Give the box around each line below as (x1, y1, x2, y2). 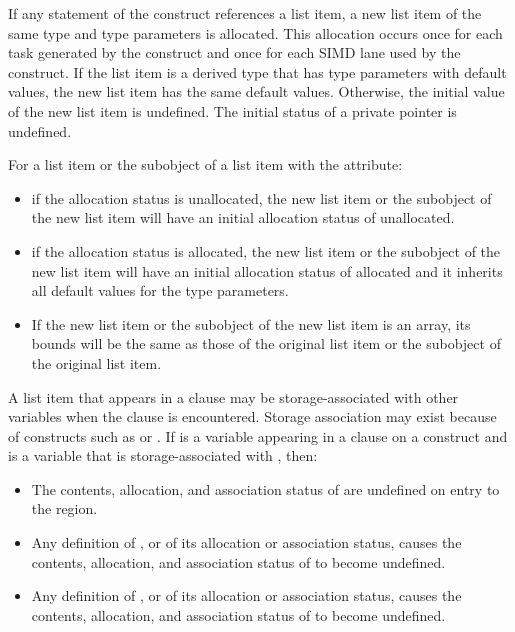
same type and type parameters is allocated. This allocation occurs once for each (8, 22, 503, 43)
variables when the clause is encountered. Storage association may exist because (8, 406, 497, 427)
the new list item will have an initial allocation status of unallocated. (31, 207, 455, 228)
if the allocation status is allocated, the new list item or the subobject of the (31, 240, 501, 261)
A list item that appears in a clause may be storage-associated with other (8, 386, 459, 407)
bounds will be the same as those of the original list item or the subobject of (31, 333, 501, 354)
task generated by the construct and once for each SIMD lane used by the (8, 42, 461, 63)
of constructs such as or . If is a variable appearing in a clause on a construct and (8, 425, 508, 446)
